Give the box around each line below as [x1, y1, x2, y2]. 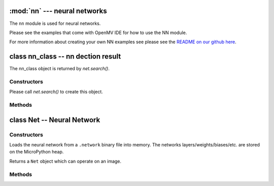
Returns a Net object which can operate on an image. [9, 158, 122, 164]
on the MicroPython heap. [9, 149, 64, 155]
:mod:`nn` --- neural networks [9, 7, 107, 15]
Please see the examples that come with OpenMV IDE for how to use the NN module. [9, 29, 187, 36]
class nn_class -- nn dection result [9, 52, 121, 61]
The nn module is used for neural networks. [9, 20, 101, 26]
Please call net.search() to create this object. [9, 89, 104, 95]
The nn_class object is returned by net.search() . [9, 66, 110, 72]
